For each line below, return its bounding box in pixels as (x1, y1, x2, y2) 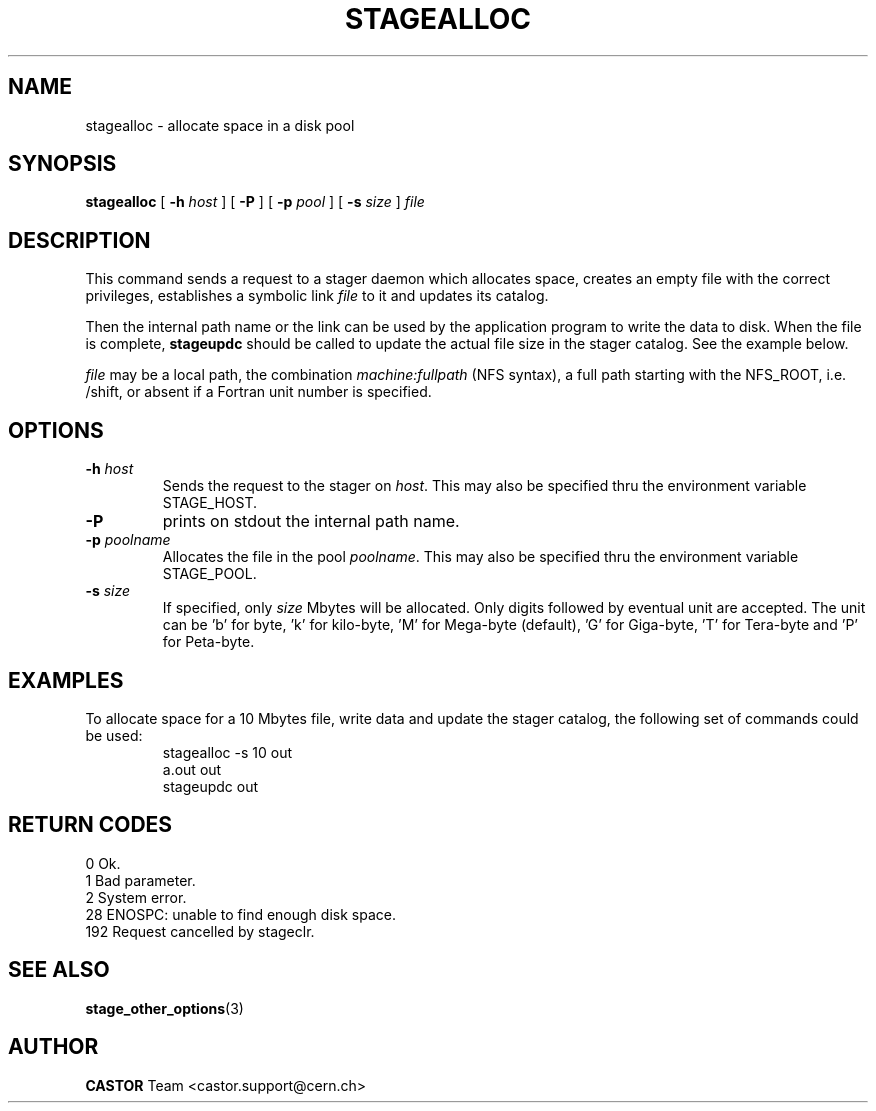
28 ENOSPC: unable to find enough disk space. (85, 905, 396, 923)
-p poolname (85, 531, 171, 549)
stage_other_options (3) (85, 999, 244, 1017)
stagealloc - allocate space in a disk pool (85, 116, 355, 134)
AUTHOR (8, 1034, 99, 1060)
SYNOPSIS (8, 151, 117, 177)
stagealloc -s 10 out (162, 743, 293, 761)
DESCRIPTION (8, 227, 151, 253)
